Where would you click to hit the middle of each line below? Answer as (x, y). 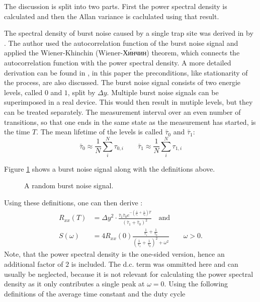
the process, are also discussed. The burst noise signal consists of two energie (122, 82)
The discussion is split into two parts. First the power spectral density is (116, 6)
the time (17, 132)
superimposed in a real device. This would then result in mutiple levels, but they (128, 102)
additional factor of (34, 263)
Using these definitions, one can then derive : (73, 203)
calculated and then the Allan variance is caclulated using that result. (112, 16)
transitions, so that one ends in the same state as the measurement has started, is (130, 122)
